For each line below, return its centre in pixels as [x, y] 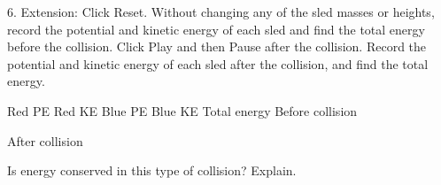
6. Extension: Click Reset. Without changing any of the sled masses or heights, [221, 12]
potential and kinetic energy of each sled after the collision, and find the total [218, 63]
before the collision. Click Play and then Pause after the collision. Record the [217, 46]
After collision [45, 140]
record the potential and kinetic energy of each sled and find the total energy [216, 29]
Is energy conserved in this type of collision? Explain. [152, 170]
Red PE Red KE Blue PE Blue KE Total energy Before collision [182, 110]
